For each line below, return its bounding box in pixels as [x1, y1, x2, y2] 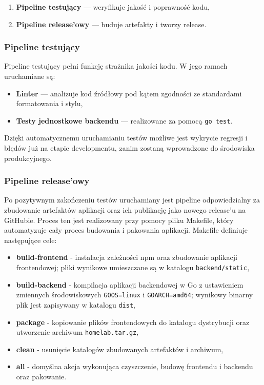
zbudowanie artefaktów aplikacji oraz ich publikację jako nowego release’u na [4, 205, 246, 215]
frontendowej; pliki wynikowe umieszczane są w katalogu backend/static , [16, 262, 250, 272]
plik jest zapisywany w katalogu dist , [16, 299, 135, 310]
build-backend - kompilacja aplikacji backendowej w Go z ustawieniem [16, 279, 243, 290]
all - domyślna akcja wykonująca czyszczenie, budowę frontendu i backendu [16, 361, 253, 372]
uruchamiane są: [4, 71, 55, 81]
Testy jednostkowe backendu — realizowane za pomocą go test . [16, 115, 233, 126]
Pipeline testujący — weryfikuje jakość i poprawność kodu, [16, 2, 210, 12]
